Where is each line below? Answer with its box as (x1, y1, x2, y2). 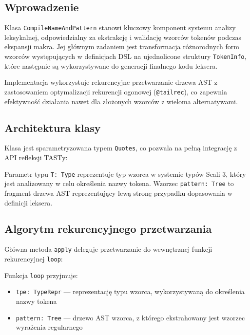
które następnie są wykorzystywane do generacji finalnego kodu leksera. (4, 60, 218, 71)
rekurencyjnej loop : (4, 253, 63, 263)
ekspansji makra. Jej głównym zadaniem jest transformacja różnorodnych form (4, 41, 239, 52)
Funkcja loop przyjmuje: (4, 270, 78, 280)
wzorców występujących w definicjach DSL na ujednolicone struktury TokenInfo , (4, 51, 247, 61)
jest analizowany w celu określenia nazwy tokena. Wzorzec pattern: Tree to (4, 178, 234, 188)
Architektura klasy (4, 120, 101, 135)
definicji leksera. (4, 197, 53, 207)
